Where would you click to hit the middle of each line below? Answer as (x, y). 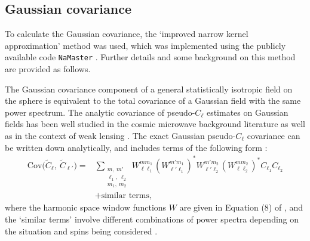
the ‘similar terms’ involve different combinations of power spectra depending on (152, 219)
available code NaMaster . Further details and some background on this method (150, 57)
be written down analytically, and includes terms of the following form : (136, 147)
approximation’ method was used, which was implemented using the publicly (145, 45)
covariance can (274, 136)
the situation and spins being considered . (81, 231)
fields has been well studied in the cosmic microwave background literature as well (155, 124)
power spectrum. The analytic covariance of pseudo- (100, 112)
